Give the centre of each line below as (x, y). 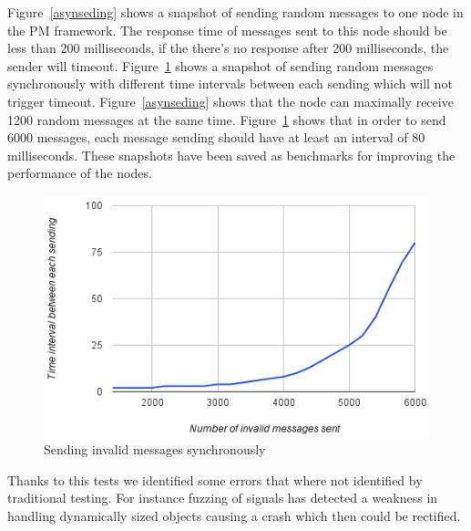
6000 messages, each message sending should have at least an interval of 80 (216, 137)
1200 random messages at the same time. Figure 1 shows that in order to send (227, 119)
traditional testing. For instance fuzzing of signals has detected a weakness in (223, 498)
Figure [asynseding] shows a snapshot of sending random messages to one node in (235, 12)
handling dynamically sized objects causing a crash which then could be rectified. (234, 515)
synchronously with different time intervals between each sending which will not (230, 83)
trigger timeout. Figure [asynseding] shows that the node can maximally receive (230, 101)
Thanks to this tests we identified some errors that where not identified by (215, 479)
